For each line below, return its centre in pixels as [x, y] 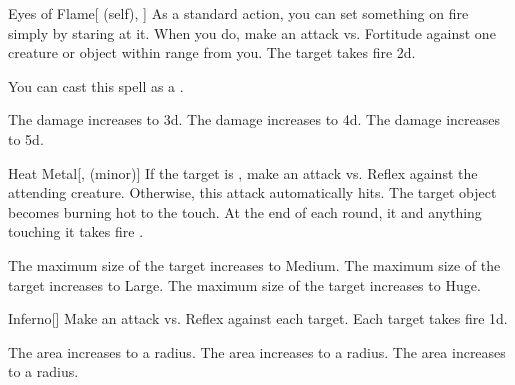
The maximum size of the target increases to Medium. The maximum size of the [254, 264]
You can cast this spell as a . [96, 85]
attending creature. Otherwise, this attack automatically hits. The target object [252, 192]
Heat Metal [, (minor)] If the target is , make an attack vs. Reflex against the [243, 172]
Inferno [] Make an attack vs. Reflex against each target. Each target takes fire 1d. [258, 318]
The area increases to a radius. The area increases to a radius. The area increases [257, 351]
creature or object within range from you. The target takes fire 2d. [212, 52]
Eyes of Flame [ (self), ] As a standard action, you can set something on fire [238, 13]
